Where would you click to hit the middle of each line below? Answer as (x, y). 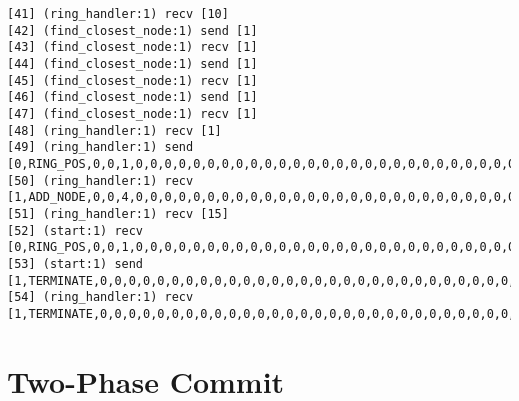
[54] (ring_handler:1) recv (100, 297)
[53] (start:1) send (75, 263)
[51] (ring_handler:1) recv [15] (118, 213)
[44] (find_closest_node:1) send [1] (132, 63)
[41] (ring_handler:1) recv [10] (118, 14)
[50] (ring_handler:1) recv (100, 180)
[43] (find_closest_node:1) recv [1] (132, 47)
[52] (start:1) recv (75, 230)
